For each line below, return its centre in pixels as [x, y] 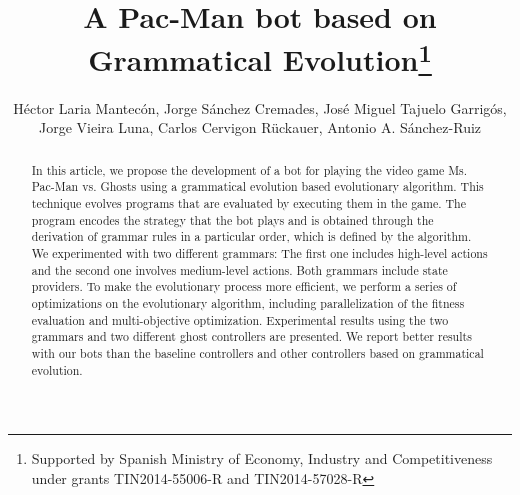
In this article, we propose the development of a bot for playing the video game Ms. [249, 169]
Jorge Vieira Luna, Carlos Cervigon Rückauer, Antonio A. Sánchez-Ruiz [260, 127]
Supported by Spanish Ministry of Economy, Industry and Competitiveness [262, 458]
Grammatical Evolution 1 [260, 57]
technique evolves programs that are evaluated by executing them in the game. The [248, 202]
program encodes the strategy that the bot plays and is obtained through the [232, 219]
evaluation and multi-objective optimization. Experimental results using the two [240, 319]
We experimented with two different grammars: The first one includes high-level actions [259, 252]
